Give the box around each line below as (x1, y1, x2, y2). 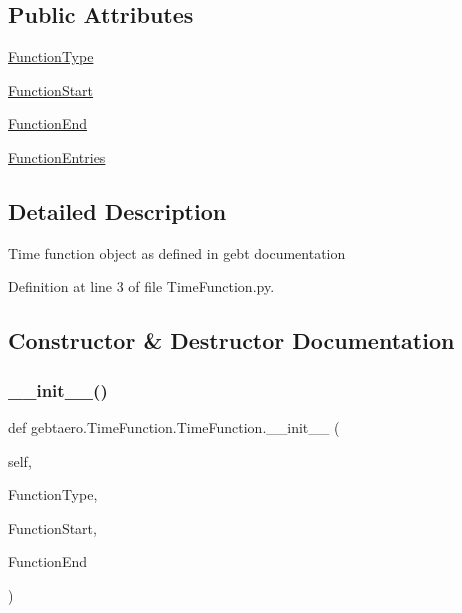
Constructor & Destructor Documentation (8, 325, 455, 356)
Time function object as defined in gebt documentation (8, 242, 346, 263)
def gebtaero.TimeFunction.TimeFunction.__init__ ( (8, 416, 340, 437)
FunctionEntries (8, 146, 106, 167)
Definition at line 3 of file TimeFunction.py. (8, 276, 275, 297)
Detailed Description (8, 195, 227, 226)
